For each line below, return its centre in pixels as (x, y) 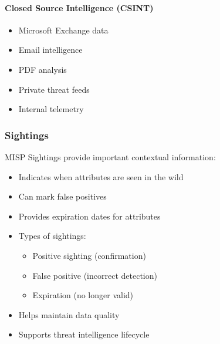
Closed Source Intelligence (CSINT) (79, 7)
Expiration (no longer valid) (83, 295)
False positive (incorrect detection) (95, 275)
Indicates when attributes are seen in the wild (101, 176)
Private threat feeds (54, 89)
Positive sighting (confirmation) (89, 255)
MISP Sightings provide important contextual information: (110, 156)
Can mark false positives (62, 196)
